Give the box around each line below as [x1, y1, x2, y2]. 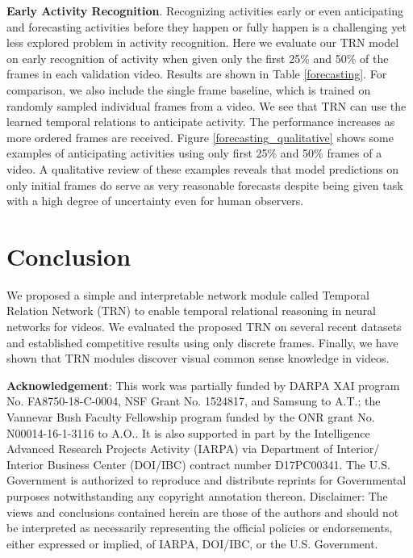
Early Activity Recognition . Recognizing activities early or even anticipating [6, 2, 403, 19]
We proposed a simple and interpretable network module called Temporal [6, 286, 369, 303]
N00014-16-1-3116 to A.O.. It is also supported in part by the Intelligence [6, 424, 370, 441]
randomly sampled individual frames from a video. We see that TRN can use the [6, 97, 407, 114]
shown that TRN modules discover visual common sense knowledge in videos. [6, 350, 390, 367]
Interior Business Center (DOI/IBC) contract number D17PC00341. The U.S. [6, 455, 390, 472]
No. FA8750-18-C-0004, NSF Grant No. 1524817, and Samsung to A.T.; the [6, 392, 381, 409]
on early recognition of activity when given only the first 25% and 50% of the [6, 49, 389, 66]
